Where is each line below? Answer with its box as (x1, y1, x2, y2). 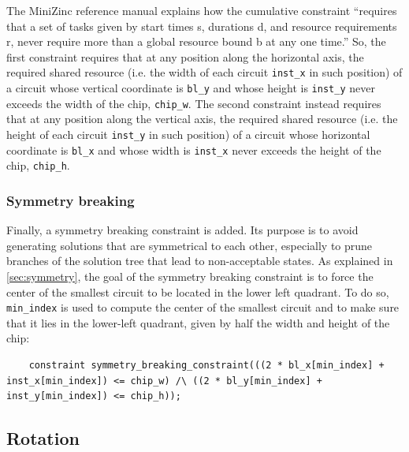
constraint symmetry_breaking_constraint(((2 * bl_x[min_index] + (28, 359, 385, 371)
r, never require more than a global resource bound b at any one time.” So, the (6, 33, 386, 50)
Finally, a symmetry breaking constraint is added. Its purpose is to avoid (6, 222, 359, 238)
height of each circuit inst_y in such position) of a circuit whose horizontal (6, 125, 370, 142)
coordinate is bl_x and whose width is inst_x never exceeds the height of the (6, 141, 381, 158)
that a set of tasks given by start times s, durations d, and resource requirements (6, 17, 397, 34)
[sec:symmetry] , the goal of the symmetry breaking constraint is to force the (6, 267, 374, 284)
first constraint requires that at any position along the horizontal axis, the (6, 48, 364, 65)
